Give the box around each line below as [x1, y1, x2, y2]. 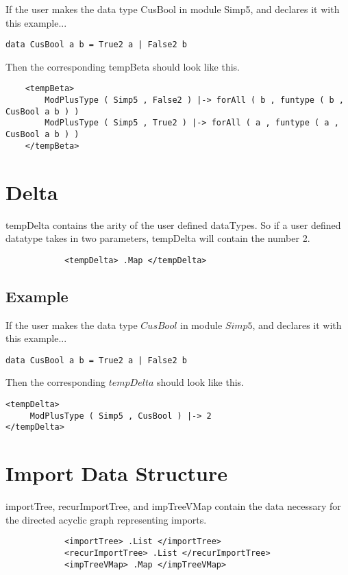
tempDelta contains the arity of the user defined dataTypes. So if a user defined [5, 217, 341, 232]
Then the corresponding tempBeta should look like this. [5, 59, 240, 73]
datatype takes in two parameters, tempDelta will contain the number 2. [5, 231, 310, 245]
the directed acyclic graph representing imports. [5, 512, 207, 526]
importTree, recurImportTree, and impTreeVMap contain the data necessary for [5, 499, 341, 513]
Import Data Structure [5, 459, 227, 487]
